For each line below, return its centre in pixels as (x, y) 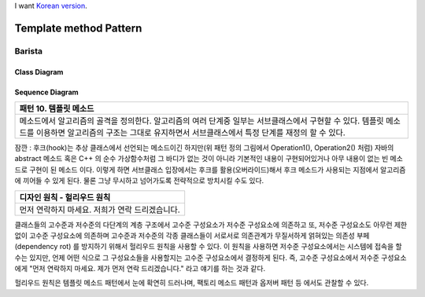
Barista (29, 51)
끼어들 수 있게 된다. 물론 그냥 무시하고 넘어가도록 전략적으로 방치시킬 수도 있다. (143, 181)
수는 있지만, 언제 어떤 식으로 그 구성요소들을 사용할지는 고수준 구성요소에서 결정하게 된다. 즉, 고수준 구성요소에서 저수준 (197, 257)
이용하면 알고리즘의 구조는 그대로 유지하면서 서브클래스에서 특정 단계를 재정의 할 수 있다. (190, 132)
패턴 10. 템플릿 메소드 (57, 108)
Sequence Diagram (46, 92)
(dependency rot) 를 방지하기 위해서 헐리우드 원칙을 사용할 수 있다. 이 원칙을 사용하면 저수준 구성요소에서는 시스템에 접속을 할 (208, 247)
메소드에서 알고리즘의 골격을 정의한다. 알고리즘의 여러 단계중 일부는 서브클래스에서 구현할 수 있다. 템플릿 (202, 120)
